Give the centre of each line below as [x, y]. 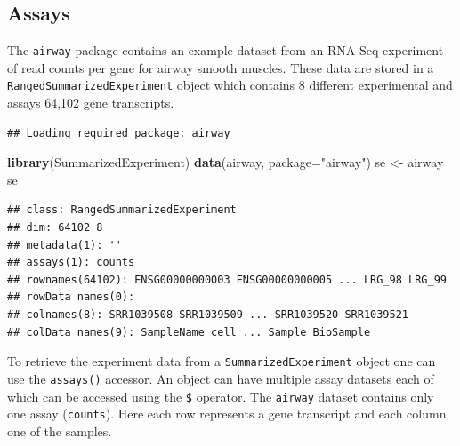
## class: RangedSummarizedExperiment [122, 210]
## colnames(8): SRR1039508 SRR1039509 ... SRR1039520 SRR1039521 [208, 315]
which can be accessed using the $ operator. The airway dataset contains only [221, 396]
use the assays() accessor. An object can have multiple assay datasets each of [221, 378]
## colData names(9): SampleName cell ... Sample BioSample [189, 332]
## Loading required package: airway [119, 133]
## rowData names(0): [71, 297]
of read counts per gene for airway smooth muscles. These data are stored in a [221, 67]
